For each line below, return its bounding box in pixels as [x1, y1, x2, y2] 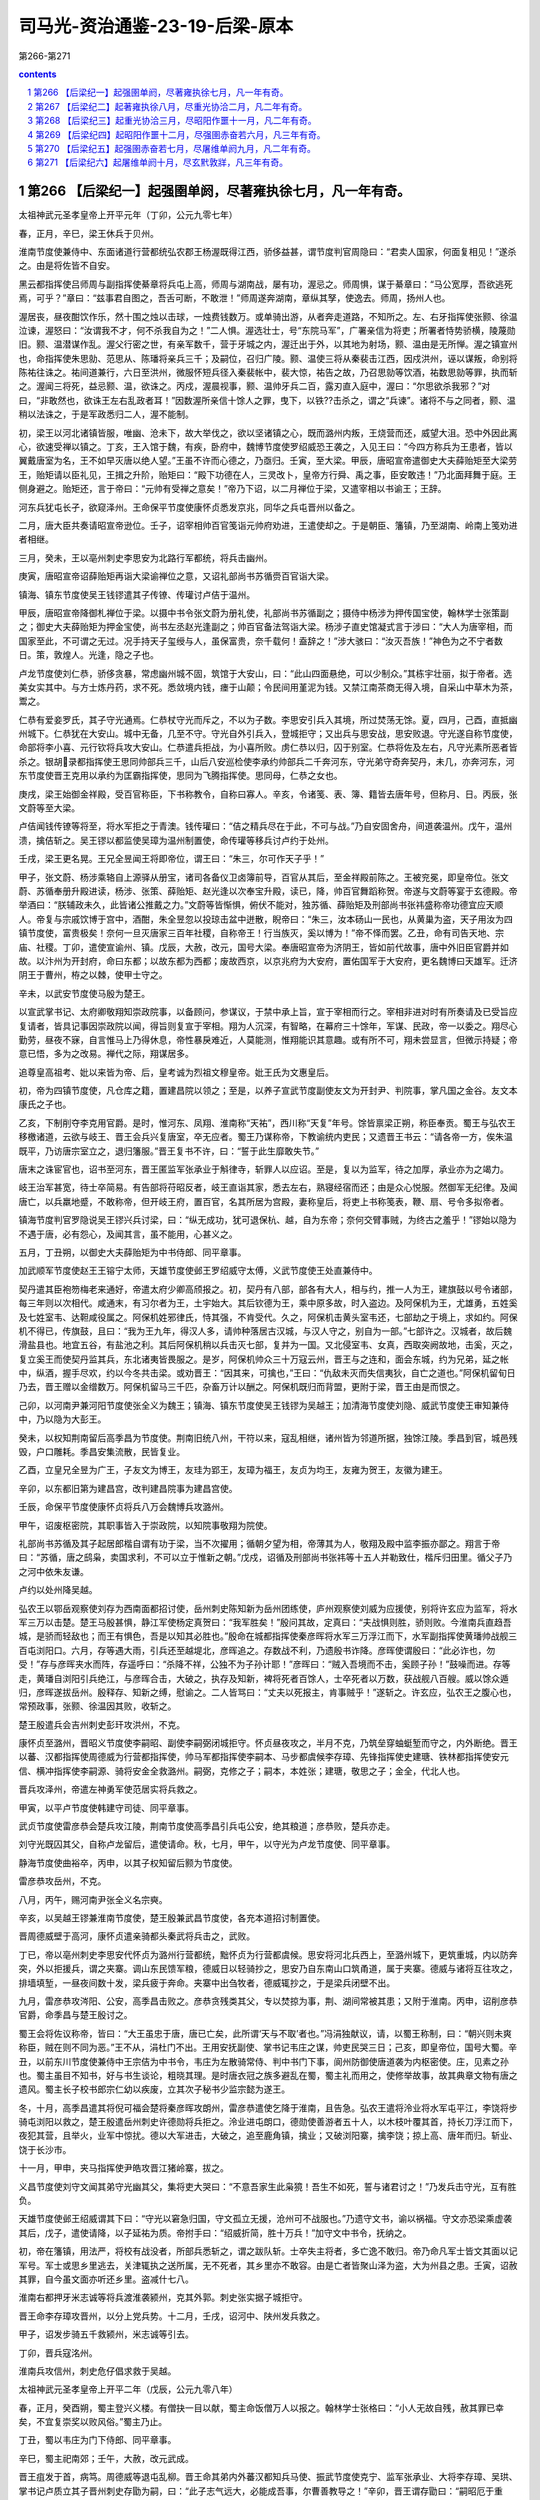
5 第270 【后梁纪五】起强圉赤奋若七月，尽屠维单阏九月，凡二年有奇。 [27, 142, 317, 154]
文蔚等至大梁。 [18, 802, 80, 814]
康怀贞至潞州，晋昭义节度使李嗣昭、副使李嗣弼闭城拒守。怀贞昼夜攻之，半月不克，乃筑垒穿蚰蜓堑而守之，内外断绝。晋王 [18, 1737, 518, 1749]
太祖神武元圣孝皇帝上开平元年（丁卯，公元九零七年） [18, 209, 238, 221]
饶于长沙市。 [18, 2143, 72, 2155]
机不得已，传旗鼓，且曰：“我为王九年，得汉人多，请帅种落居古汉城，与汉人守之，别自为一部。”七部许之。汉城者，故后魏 [18, 1325, 513, 1337]
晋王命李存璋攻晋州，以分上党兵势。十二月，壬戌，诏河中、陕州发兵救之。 [18, 2310, 325, 2322]
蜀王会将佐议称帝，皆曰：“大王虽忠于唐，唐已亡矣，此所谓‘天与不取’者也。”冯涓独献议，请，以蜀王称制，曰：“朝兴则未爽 [18, 2027, 512, 2039]
